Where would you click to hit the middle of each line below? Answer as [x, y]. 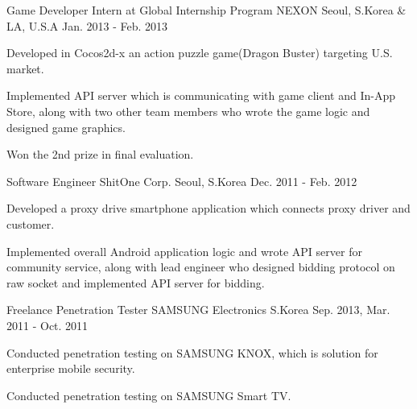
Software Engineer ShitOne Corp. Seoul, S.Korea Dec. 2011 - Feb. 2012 [182, 181]
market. [25, 68]
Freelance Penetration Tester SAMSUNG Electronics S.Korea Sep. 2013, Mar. [198, 310]
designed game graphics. [66, 127]
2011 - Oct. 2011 [47, 325]
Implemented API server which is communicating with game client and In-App [201, 95]
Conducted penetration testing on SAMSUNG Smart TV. [149, 395]
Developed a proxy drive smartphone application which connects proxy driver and [208, 208]
